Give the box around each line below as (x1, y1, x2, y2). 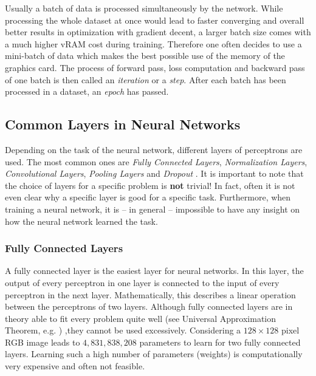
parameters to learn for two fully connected (139, 335, 301, 348)
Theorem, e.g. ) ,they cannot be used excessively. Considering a (5, 324, 241, 337)
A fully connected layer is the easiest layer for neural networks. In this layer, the (5, 264, 304, 277)
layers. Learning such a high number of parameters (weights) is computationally (5, 347, 303, 360)
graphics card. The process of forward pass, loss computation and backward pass (5, 61, 305, 73)
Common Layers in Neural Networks (5, 115, 241, 134)
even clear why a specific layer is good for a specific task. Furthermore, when (5, 191, 291, 203)
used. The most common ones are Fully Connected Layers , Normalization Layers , (5, 155, 307, 168)
